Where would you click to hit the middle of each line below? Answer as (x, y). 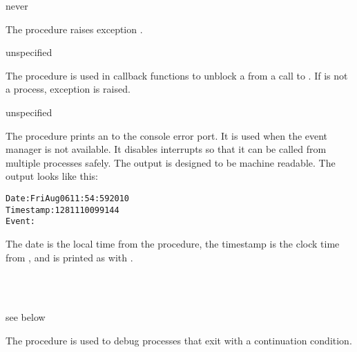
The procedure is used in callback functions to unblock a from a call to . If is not (177, 75)
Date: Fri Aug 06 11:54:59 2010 (68, 198)
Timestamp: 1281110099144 (62, 210)
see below (26, 317)
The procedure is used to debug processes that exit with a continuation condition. (179, 340)
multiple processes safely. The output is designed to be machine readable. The (171, 162)
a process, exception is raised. (68, 89)
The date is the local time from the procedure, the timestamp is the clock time (173, 243)
